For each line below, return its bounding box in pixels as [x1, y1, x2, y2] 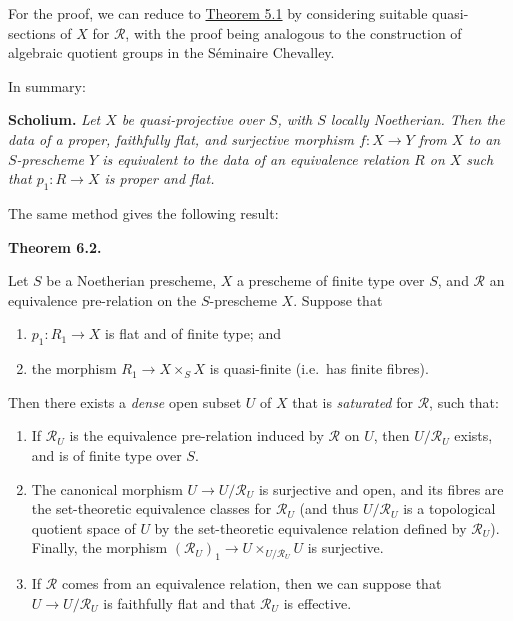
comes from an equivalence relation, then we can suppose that [61, 573, 442, 594]
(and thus [299, 498, 359, 519]
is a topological [403, 498, 496, 519]
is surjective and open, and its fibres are [258, 478, 504, 499]
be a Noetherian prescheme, [46, 270, 217, 291]
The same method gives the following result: [8, 202, 279, 223]
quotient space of [31, 517, 136, 538]
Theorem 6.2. [8, 236, 102, 257]
